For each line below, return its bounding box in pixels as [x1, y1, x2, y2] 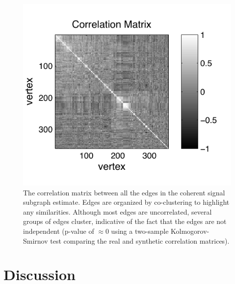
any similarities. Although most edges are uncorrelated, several [23, 206, 212, 217]
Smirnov [23, 235, 48, 246]
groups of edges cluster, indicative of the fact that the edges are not [23, 216, 227, 226]
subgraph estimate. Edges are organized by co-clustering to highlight [23, 197, 230, 207]
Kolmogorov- [171, 226, 209, 236]
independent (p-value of [23, 226, 94, 236]
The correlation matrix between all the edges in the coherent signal [23, 187, 225, 197]
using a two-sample [111, 226, 169, 236]
